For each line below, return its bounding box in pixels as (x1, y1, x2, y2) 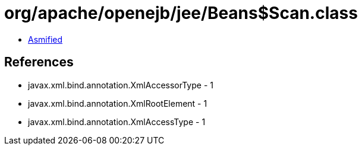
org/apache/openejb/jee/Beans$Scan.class (4, 3, 358, 23)
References (4, 55, 74, 70)
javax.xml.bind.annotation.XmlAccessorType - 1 (28, 79, 213, 90)
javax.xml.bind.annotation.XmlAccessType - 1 (28, 116, 206, 127)
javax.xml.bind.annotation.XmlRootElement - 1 (28, 98, 207, 108)
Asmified (28, 34, 63, 44)
